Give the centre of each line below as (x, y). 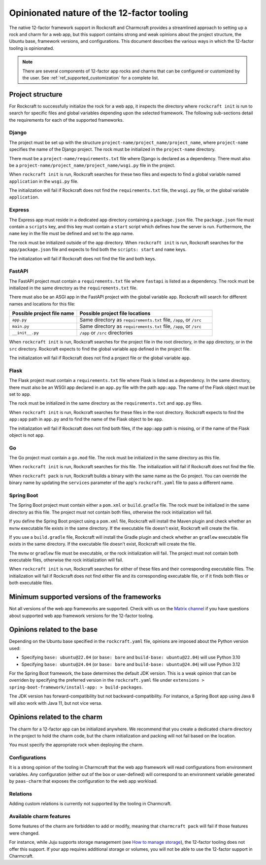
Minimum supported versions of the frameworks (85, 597)
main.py (21, 326)
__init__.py (25, 333)
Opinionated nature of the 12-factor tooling (99, 13)
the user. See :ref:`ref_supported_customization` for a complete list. (91, 78)
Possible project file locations (115, 313)
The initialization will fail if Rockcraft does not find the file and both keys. (83, 258)
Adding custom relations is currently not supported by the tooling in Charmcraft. (90, 804)
